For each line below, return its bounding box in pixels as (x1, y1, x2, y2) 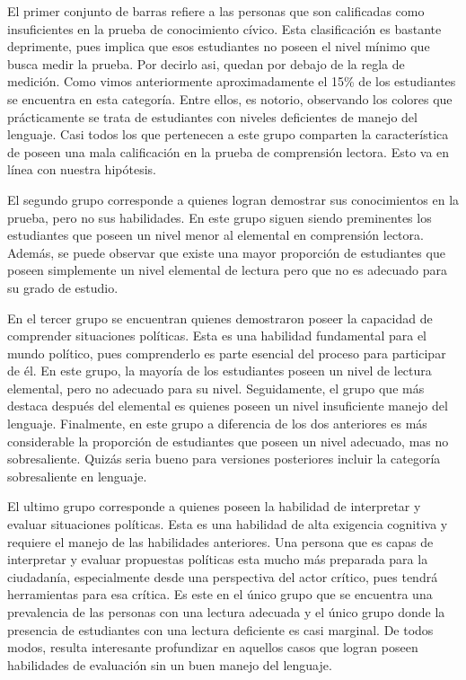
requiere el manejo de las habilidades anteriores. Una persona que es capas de (7, 532, 434, 551)
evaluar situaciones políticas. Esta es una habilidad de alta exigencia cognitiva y (7, 515, 448, 534)
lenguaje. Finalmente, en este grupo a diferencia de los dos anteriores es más (7, 414, 427, 433)
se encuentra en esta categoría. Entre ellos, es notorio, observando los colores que (7, 89, 453, 108)
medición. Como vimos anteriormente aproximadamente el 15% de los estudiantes (7, 72, 456, 91)
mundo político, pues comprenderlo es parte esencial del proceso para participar (7, 343, 446, 362)
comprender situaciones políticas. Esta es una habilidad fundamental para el (7, 326, 427, 345)
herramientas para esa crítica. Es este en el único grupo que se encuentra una (7, 585, 433, 604)
